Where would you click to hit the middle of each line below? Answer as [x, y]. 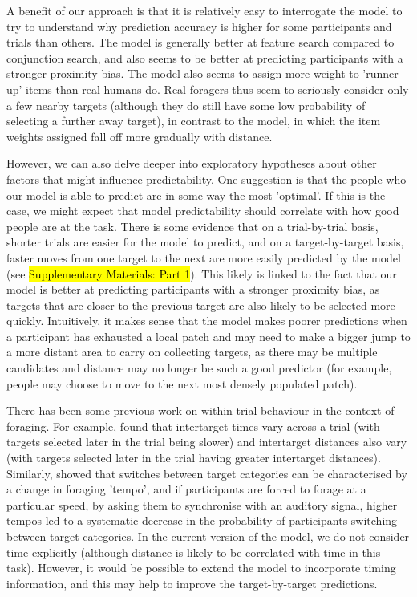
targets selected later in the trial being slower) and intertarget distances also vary [207, 442]
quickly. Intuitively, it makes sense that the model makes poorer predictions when [207, 321]
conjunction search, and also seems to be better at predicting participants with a [205, 57]
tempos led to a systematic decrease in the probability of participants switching [202, 520]
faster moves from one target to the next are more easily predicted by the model [204, 257]
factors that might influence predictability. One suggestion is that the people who [206, 179]
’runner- [383, 73]
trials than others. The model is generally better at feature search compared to [200, 42]
